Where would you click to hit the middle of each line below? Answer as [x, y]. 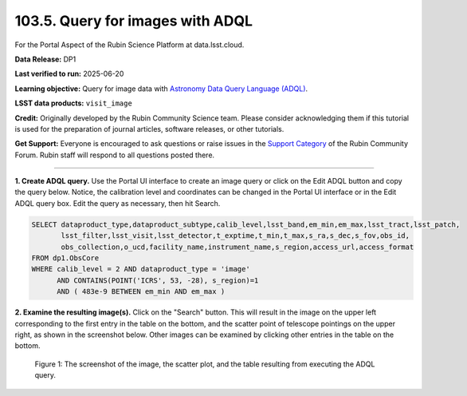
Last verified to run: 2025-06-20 [69, 74]
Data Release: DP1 [45, 59]
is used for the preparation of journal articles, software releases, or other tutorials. [149, 129]
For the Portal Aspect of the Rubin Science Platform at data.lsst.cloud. [130, 45]
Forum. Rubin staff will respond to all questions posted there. [115, 155]
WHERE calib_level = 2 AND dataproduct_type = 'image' [141, 269]
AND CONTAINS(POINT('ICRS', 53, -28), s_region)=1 [158, 280]
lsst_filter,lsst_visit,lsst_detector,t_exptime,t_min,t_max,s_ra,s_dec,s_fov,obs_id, [235, 236]
